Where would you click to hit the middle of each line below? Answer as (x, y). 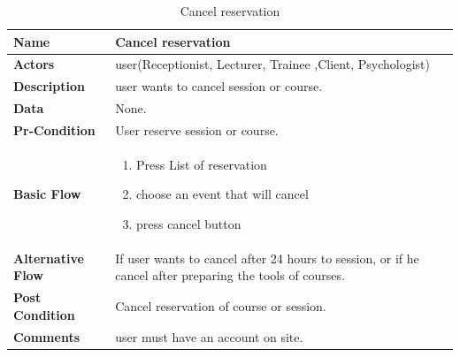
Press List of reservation (202, 164)
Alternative (49, 258)
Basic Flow (47, 194)
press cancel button (189, 224)
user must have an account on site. (209, 336)
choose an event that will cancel (222, 194)
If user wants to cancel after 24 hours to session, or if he (267, 258)
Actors (34, 64)
